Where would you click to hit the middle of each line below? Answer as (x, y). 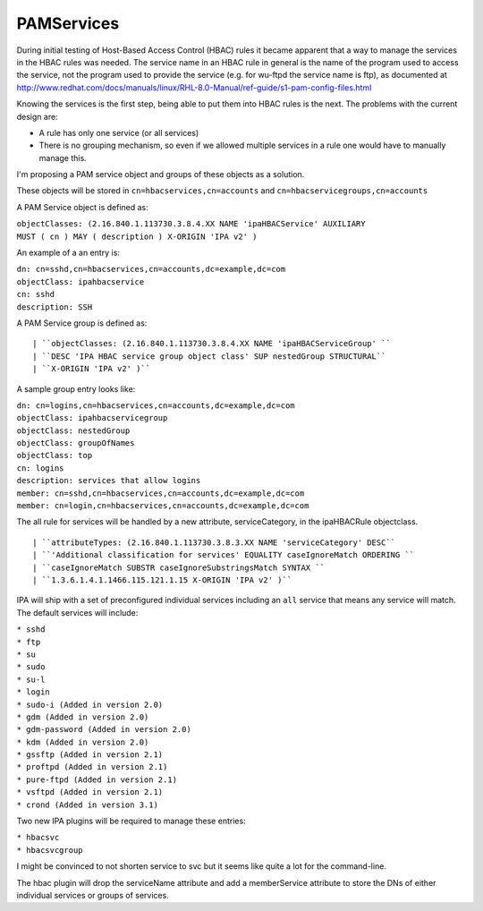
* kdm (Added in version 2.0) (83, 742)
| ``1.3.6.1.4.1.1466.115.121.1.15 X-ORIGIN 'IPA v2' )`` (162, 580)
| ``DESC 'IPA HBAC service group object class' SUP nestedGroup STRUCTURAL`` (209, 356)
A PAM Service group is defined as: (82, 323)
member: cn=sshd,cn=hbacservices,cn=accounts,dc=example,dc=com (161, 493)
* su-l (31, 679)
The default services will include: (77, 612)
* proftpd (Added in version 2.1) (92, 767)
